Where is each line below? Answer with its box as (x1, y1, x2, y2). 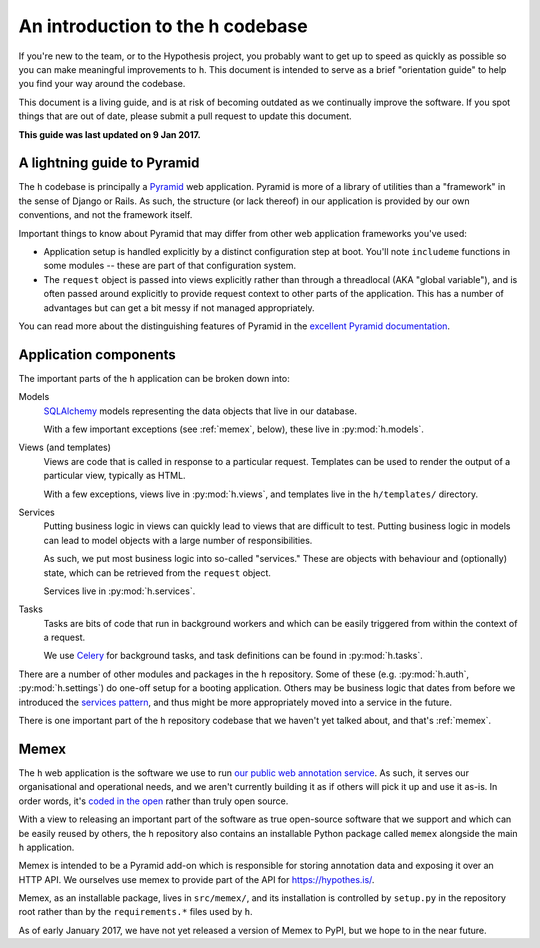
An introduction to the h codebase (18, 15, 309, 37)
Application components (18, 346, 177, 363)
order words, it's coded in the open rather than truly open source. (18, 795, 289, 807)
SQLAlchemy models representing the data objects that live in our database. (43, 405, 358, 417)
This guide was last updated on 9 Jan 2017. (18, 128, 201, 140)
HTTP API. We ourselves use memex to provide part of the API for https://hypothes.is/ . (18, 873, 375, 885)
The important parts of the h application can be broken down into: (18, 372, 290, 384)
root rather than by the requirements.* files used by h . (18, 906, 254, 918)
